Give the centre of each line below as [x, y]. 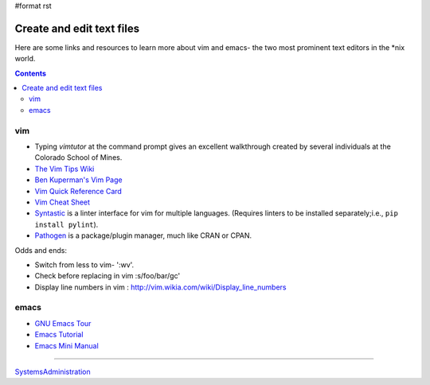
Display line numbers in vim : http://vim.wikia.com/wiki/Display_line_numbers [160, 287]
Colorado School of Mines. [78, 157]
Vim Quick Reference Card [78, 191]
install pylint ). [66, 224]
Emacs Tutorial [59, 335]
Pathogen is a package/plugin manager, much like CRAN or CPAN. [143, 235]
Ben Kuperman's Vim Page [78, 180]
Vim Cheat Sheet [63, 202]
